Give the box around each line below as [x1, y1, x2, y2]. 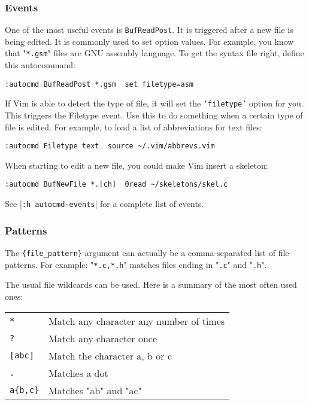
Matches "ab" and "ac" [49, 383, 142, 397]
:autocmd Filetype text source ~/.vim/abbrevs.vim [5, 142, 215, 151]
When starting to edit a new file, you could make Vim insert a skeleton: [5, 159, 268, 171]
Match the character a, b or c [49, 348, 172, 363]
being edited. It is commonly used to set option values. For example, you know [5, 35, 294, 47]
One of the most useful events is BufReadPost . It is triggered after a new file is [5, 23, 293, 36]
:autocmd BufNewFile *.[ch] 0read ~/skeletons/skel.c [5, 180, 228, 189]
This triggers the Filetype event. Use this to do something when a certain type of [5, 109, 303, 121]
